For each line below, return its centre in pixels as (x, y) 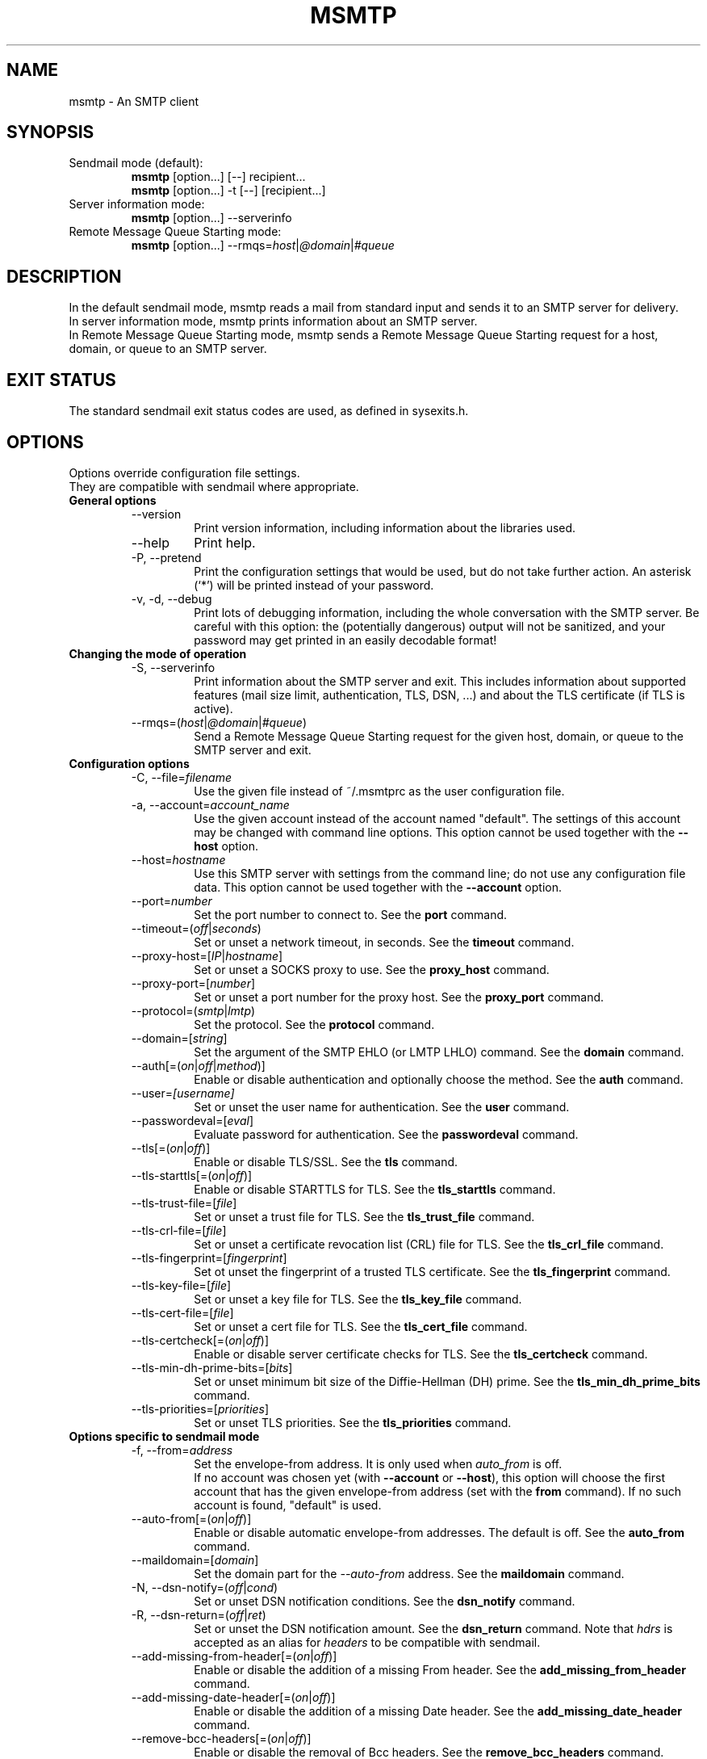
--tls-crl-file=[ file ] (179, 1230)
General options (113, 500)
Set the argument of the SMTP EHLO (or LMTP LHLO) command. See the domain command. (439, 1052)
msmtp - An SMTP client (134, 101)
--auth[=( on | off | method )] (198, 1065)
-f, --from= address (182, 1450)
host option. (226, 846)
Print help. (225, 542)
